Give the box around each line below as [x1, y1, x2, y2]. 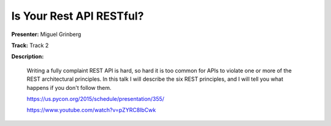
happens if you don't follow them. [26, 84, 112, 91]
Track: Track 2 [11, 42, 49, 49]
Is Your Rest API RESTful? [11, 9, 144, 23]
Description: [11, 53, 44, 61]
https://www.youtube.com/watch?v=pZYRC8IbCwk [26, 106, 156, 114]
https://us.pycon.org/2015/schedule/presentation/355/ [26, 95, 165, 102]
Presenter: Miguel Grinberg [11, 31, 82, 38]
